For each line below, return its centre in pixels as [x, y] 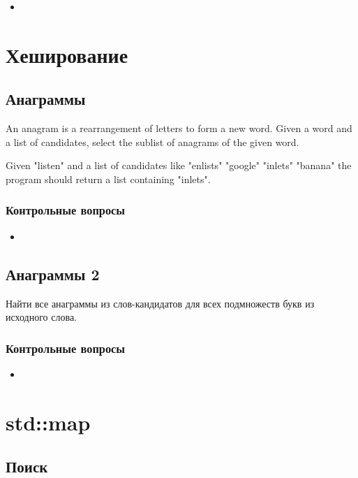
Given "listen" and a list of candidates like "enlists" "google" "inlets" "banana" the [179, 165]
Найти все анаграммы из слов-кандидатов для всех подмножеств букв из [160, 303]
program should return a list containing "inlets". [108, 179]
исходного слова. [41, 317]
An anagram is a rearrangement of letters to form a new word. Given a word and [179, 128]
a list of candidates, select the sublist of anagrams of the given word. [152, 142]
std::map [48, 422]
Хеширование [67, 54]
